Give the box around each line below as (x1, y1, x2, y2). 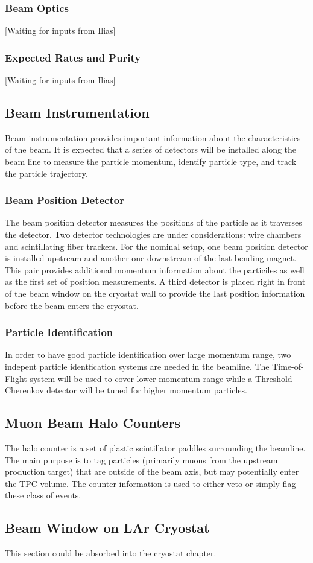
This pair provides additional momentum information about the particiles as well (5, 263, 305, 276)
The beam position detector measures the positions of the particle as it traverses (5, 216, 302, 229)
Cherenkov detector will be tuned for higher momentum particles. (5, 384, 247, 396)
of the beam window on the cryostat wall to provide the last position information (5, 287, 305, 299)
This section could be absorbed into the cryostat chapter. (5, 547, 217, 559)
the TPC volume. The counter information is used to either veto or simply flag (5, 477, 296, 489)
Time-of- (272, 360, 304, 372)
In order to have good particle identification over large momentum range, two (5, 348, 291, 361)
